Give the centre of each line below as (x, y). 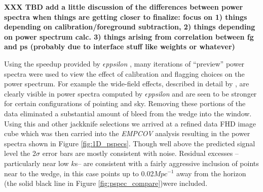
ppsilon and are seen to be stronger (202, 93)
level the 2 (20, 153)
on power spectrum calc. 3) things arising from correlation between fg (129, 36)
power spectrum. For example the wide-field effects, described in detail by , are (127, 84)
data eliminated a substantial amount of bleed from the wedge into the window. (128, 113)
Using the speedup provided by (52, 63)
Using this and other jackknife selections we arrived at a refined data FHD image (130, 123)
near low (55, 163)
